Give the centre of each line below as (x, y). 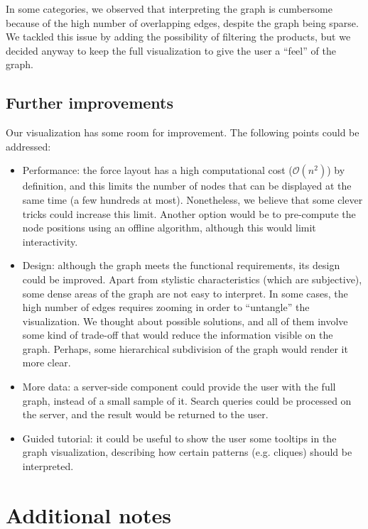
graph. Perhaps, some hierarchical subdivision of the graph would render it (185, 348)
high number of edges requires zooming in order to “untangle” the (166, 307)
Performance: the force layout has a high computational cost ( (157, 170)
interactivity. (50, 241)
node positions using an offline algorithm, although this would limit (169, 228)
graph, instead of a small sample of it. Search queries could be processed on (187, 400)
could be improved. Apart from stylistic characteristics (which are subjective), (192, 279)
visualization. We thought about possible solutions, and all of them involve (185, 321)
